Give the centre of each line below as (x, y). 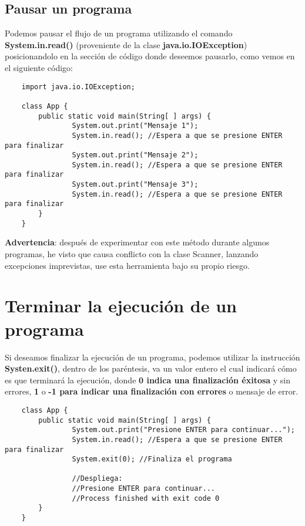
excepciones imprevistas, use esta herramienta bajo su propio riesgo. (127, 265)
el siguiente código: (39, 67)
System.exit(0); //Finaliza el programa (152, 459)
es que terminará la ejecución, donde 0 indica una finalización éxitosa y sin (148, 380)
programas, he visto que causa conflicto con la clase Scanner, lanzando (132, 254)
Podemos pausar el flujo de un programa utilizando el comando (119, 33)
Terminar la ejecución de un (121, 306)
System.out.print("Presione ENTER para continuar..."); (183, 430)
